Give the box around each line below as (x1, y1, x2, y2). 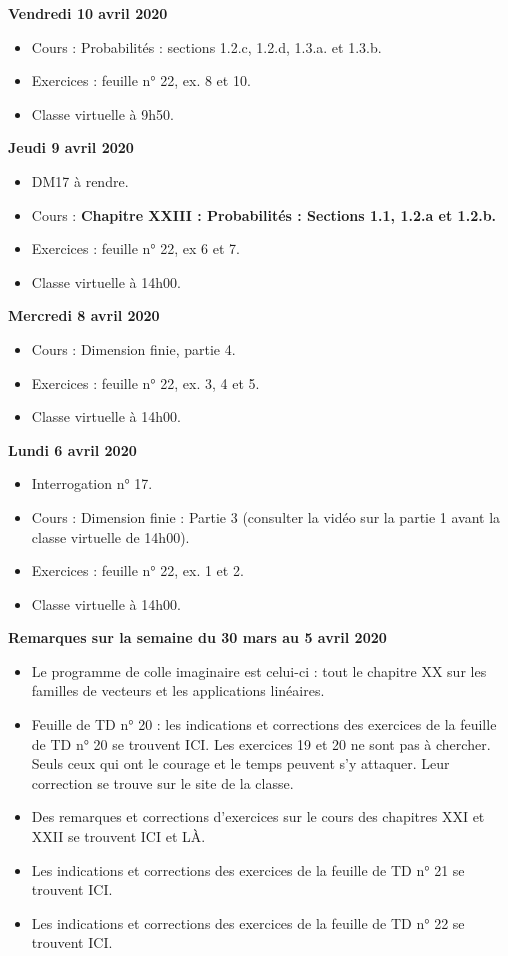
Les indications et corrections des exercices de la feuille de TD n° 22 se (31, 912, 465, 933)
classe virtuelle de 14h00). (31, 526, 190, 547)
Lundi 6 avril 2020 (8, 439, 137, 460)
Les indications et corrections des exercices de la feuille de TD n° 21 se (31, 859, 465, 880)
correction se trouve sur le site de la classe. (31, 772, 294, 793)
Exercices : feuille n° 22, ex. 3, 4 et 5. (31, 372, 260, 393)
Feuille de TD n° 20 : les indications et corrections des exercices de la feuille (31, 714, 497, 735)
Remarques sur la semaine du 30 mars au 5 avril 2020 (8, 627, 387, 648)
